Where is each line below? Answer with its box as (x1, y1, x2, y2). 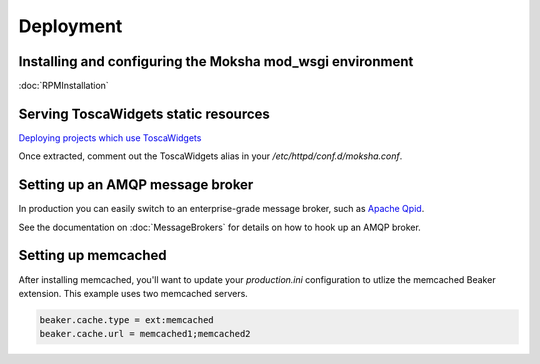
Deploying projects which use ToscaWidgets (18, 131, 202, 144)
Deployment (18, 15, 123, 37)
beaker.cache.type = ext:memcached (39, 314, 214, 325)
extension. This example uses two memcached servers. (18, 287, 249, 299)
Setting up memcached (18, 247, 167, 264)
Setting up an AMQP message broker (18, 176, 254, 194)
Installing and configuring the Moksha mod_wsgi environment (18, 53, 414, 70)
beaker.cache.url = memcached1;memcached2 (39, 328, 251, 340)
